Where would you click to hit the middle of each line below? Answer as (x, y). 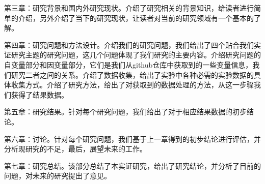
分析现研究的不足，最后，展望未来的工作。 (75, 149)
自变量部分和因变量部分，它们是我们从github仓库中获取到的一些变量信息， (128, 64)
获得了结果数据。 (39, 94)
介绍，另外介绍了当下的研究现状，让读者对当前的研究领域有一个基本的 (136, 18)
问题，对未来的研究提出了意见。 (58, 176)
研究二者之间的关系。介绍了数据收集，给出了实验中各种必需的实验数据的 (132, 74)
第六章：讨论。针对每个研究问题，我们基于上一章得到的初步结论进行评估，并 (132, 139)
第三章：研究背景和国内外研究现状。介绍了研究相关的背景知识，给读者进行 (129, 8)
